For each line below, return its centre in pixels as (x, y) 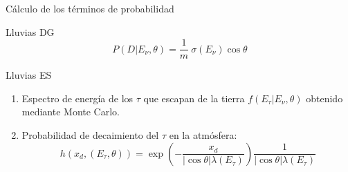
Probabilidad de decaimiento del (90, 135)
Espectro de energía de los (77, 98)
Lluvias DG (30, 31)
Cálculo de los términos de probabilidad (90, 8)
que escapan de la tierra (194, 98)
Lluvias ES (29, 75)
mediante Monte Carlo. (71, 112)
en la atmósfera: (203, 135)
